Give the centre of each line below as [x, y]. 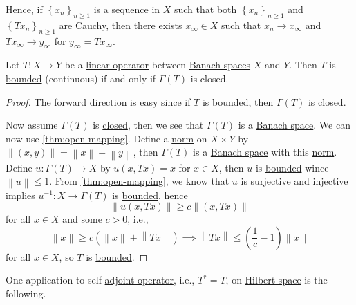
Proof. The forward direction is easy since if [98, 101]
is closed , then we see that [148, 125]
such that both [205, 9]
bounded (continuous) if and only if [81, 78]
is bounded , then [238, 101]
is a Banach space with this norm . [265, 152]
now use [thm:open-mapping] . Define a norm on [106, 138]
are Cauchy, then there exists [121, 25]
